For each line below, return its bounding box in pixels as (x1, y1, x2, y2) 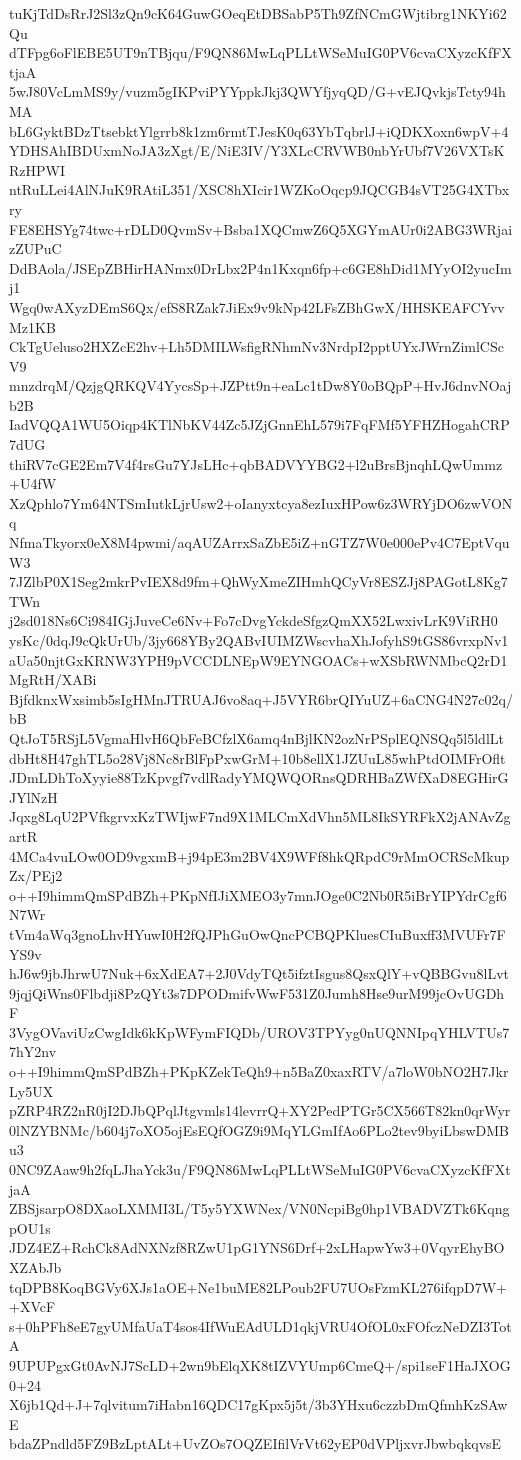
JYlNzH (9, 786, 58, 807)
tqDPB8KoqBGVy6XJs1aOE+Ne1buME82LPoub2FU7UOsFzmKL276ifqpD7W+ (9, 1276, 507, 1297)
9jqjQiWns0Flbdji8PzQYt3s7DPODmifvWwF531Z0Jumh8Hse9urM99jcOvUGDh (9, 982, 505, 1003)
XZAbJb (9, 1257, 62, 1277)
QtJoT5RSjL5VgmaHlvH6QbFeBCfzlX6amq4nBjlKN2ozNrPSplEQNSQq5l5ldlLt (9, 727, 504, 748)
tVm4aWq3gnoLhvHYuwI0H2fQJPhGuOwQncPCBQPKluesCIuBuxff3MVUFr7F (9, 923, 506, 944)
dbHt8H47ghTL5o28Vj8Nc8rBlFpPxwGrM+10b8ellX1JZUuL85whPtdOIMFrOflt (9, 747, 506, 768)
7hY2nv (9, 1041, 57, 1062)
